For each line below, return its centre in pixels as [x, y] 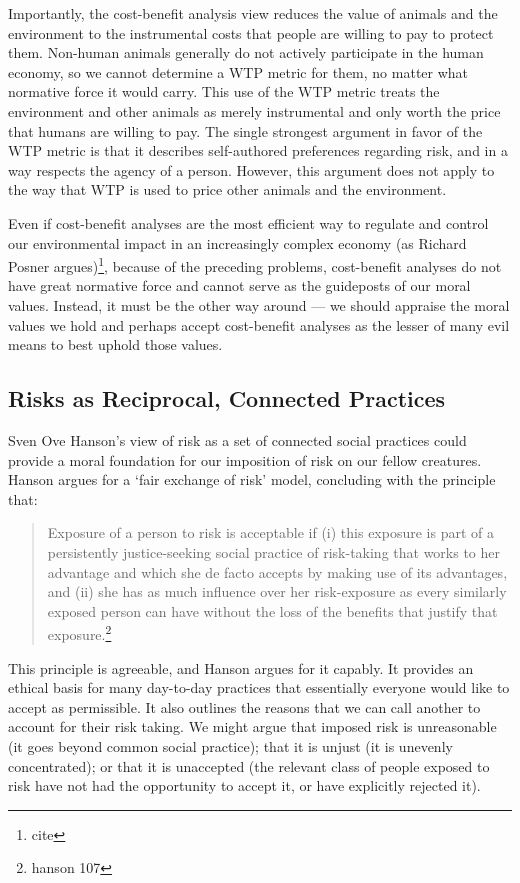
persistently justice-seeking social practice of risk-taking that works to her [274, 551]
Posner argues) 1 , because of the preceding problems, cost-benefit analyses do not [255, 264]
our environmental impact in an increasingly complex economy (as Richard [237, 242]
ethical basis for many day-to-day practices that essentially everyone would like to [259, 687]
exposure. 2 [79, 632]
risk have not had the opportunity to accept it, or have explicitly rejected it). [244, 785]
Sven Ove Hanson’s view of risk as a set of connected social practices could [237, 439]
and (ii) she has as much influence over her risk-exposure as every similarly [277, 591]
